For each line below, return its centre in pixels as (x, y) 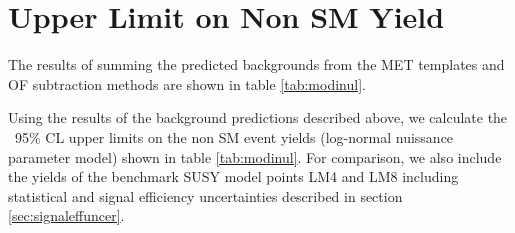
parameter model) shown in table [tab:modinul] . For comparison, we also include (255, 156)
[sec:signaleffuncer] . (66, 215)
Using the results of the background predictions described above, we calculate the (258, 117)
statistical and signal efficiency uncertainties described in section (205, 195)
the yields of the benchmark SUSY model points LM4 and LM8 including (233, 176)
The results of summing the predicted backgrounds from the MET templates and (256, 64)
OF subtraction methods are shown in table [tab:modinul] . (187, 83)
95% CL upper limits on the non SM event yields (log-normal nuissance (234, 136)
